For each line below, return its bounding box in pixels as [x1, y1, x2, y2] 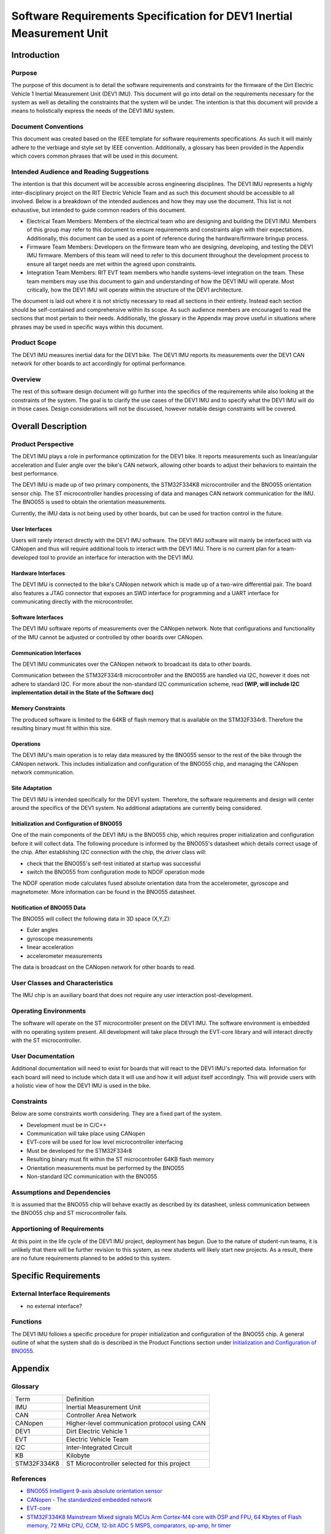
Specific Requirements [11, 1271, 101, 1281]
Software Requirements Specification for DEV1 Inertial [11, 9, 293, 23]
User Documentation [11, 1052, 75, 1060]
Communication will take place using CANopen [26, 1130, 145, 1137]
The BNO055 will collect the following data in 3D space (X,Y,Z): [11, 915, 171, 923]
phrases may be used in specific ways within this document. [11, 323, 164, 331]
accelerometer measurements [26, 952, 103, 960]
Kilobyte [66, 1451, 90, 1460]
